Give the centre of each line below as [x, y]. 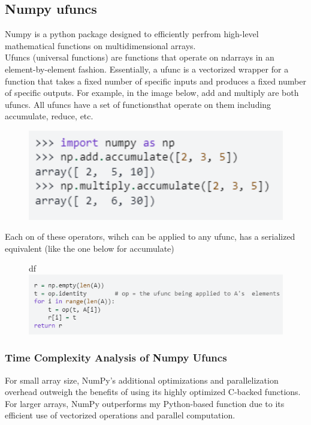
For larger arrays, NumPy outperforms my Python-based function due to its [145, 403]
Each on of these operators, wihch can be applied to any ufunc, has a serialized [150, 236]
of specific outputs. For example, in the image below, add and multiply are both [152, 93]
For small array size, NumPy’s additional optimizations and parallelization [142, 380]
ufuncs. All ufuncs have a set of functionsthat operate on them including [138, 104]
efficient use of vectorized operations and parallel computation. [120, 415]
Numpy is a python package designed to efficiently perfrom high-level [132, 34]
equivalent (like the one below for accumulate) [90, 248]
